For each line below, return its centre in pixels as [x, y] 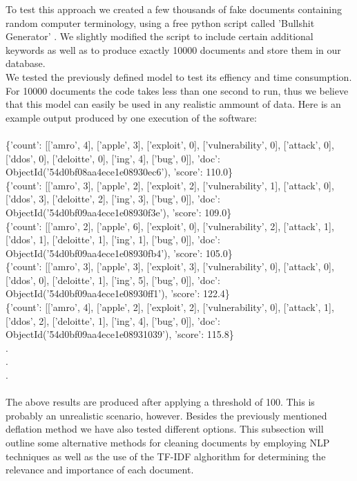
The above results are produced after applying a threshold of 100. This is [160, 402]
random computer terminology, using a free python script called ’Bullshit [160, 22]
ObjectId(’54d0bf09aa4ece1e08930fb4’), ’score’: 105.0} [119, 253]
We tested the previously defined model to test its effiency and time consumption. [179, 76]
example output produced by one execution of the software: [131, 117]
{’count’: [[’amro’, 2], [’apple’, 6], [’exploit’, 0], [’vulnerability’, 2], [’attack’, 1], [170, 226]
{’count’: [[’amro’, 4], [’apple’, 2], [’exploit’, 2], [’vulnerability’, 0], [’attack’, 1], [170, 307]
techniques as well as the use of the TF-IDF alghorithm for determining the [166, 456]
